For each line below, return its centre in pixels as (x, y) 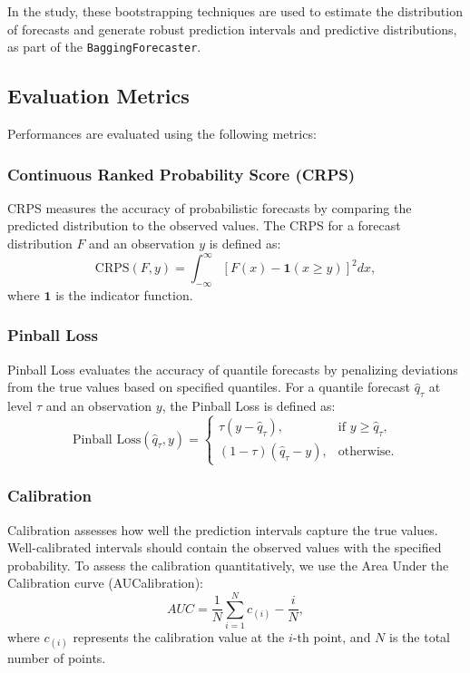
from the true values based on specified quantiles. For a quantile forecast (209, 387)
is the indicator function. (124, 294)
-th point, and (332, 637)
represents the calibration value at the (179, 637)
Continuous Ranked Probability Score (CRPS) (181, 174)
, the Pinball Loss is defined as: (249, 406)
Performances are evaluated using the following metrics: (162, 134)
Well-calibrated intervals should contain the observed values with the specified (225, 547)
